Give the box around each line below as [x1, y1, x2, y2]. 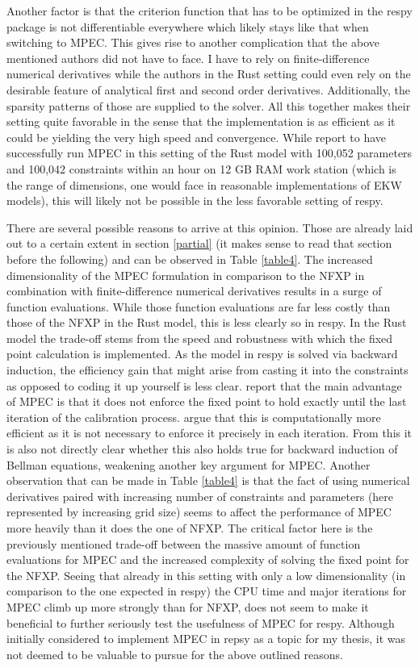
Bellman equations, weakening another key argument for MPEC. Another [6, 456, 371, 473]
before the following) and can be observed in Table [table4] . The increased [6, 250, 373, 267]
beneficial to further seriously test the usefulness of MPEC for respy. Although [6, 614, 395, 631]
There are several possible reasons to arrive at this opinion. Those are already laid [6, 219, 413, 236]
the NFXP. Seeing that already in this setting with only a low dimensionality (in [6, 566, 406, 583]
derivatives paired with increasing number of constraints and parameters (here [6, 487, 394, 504]
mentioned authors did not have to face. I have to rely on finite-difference [6, 49, 370, 66]
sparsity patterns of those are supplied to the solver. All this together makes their [6, 97, 411, 114]
